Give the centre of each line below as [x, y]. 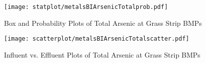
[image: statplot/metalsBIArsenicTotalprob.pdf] [86, 7]
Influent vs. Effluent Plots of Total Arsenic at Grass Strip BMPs [102, 54]
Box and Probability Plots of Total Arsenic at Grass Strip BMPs [103, 23]
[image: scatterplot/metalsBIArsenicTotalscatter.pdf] [97, 39]
